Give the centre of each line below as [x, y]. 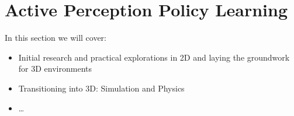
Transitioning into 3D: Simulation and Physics [101, 88]
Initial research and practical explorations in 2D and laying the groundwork [154, 57]
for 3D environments [55, 68]
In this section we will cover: [56, 38]
